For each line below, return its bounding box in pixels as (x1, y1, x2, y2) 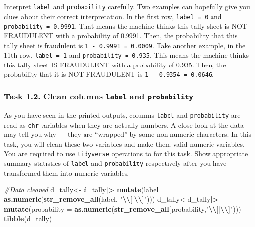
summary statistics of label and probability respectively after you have (4, 158, 227, 168)
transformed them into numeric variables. (4, 167, 129, 178)
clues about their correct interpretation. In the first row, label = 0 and (4, 11, 222, 21)
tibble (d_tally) (4, 213, 52, 224)
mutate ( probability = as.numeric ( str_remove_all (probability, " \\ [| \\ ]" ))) (4, 203, 241, 214)
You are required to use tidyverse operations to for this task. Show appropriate (4, 148, 248, 159)
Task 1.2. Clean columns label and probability (4, 90, 193, 102)
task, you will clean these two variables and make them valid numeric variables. (4, 138, 245, 149)
